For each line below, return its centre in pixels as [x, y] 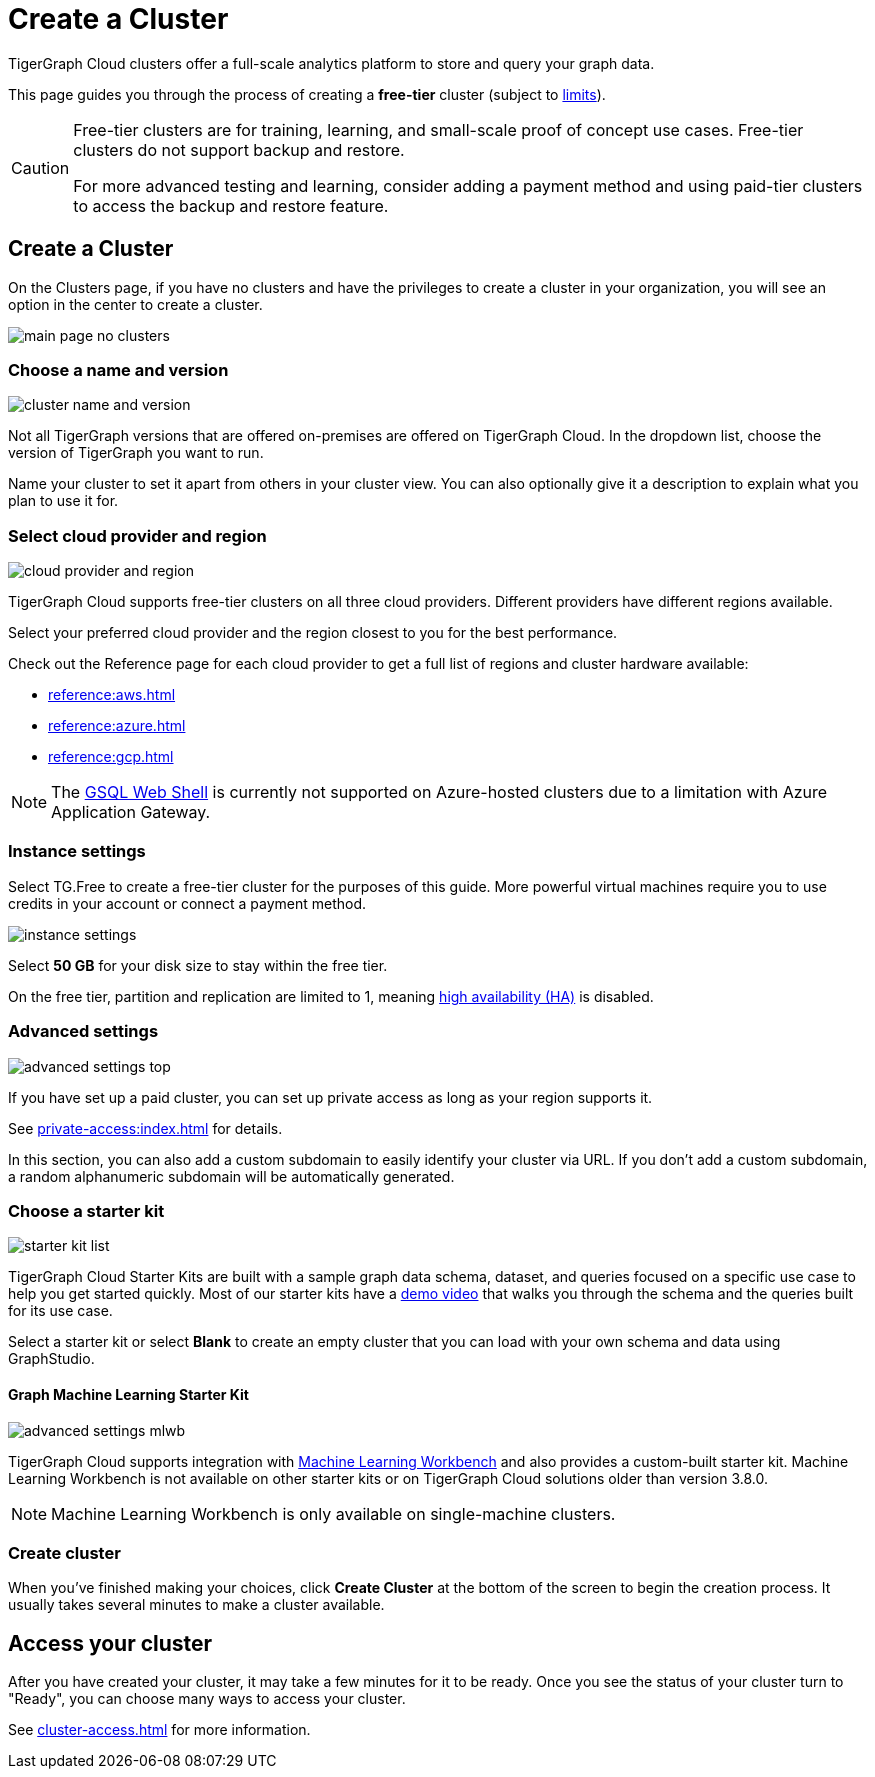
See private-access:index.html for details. [145, 1128]
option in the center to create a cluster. [135, 304]
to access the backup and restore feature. [231, 205]
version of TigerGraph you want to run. [136, 453]
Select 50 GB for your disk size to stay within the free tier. [198, 965]
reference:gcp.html [111, 757]
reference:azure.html [117, 726]
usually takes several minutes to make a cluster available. [196, 1605]
